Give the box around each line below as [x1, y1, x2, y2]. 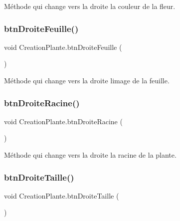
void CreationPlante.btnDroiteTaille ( [4, 190, 119, 201]
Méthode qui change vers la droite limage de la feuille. [4, 75, 170, 85]
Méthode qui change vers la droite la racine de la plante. [4, 150, 177, 160]
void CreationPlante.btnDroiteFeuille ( [4, 41, 122, 52]
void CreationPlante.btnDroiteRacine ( [4, 116, 123, 126]
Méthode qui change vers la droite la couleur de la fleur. [4, 1, 176, 11]
